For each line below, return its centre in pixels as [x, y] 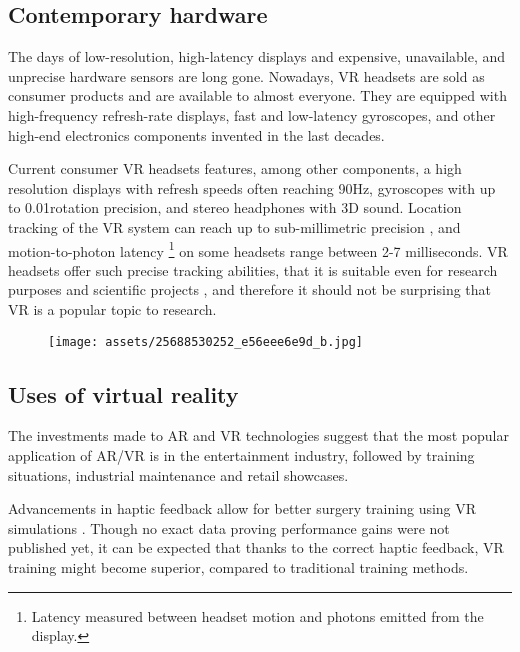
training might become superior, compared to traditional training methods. [238, 567]
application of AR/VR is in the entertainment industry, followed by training [241, 455]
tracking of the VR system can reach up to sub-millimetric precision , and [234, 226]
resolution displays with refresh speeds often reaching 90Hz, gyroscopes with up [252, 187]
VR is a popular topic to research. [112, 308]
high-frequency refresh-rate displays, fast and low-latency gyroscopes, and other [252, 114]
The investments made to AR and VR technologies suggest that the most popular [258, 435]
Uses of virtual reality [123, 393]
